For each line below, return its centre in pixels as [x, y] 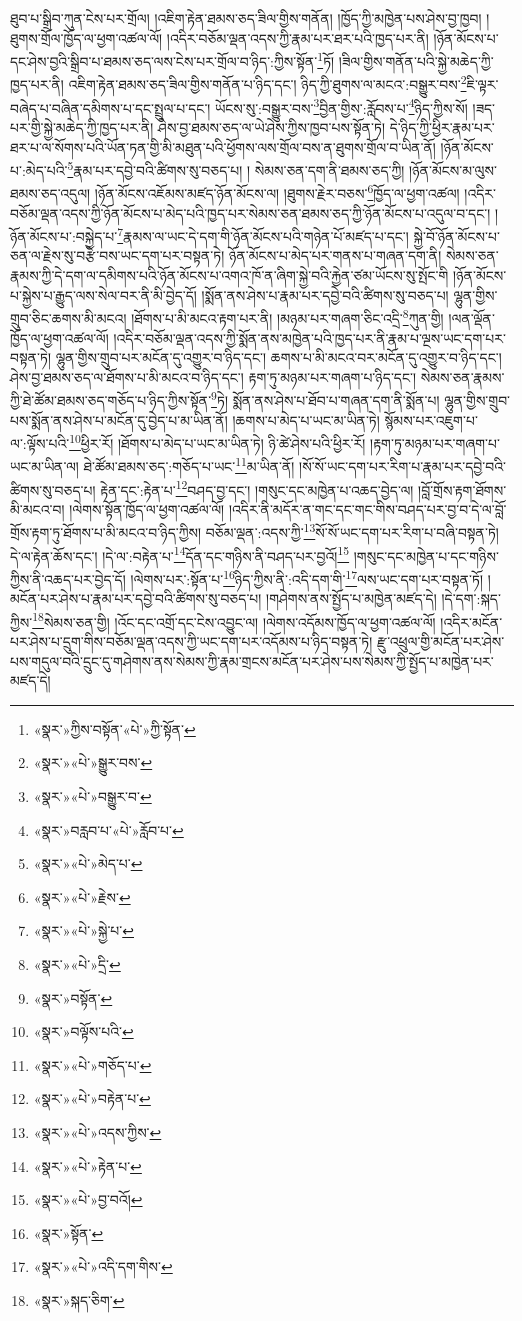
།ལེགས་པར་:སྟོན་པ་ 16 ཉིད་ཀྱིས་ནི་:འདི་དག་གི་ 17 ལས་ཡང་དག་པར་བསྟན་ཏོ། [307, 577]
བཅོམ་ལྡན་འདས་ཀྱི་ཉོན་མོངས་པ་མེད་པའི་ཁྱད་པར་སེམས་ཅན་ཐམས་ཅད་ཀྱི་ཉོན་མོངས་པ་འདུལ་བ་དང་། [250, 212]
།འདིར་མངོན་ [471, 621]
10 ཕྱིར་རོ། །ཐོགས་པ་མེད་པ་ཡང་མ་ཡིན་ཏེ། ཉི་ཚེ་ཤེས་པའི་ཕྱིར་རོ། [217, 441]
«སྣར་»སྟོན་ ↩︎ [68, 1232]
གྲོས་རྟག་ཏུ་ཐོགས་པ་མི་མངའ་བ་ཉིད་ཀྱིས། [106, 532]
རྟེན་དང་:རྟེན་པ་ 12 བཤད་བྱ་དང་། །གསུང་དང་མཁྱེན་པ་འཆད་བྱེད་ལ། [257, 488]
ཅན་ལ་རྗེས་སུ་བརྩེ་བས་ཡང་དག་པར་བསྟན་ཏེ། [117, 255]
